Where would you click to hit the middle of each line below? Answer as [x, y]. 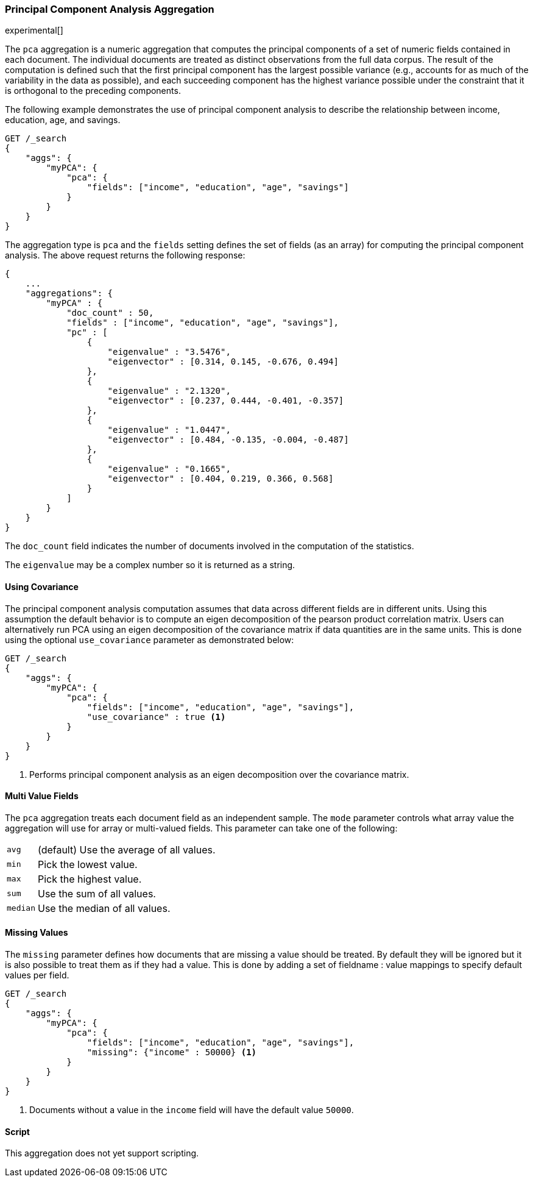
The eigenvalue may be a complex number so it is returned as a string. [150, 565]
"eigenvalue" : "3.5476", [169, 352]
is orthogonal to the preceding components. [93, 91]
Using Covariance [42, 586]
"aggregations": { [69, 294]
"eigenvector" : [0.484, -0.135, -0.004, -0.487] [228, 440]
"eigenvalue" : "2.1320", [169, 391]
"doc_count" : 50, [110, 313]
